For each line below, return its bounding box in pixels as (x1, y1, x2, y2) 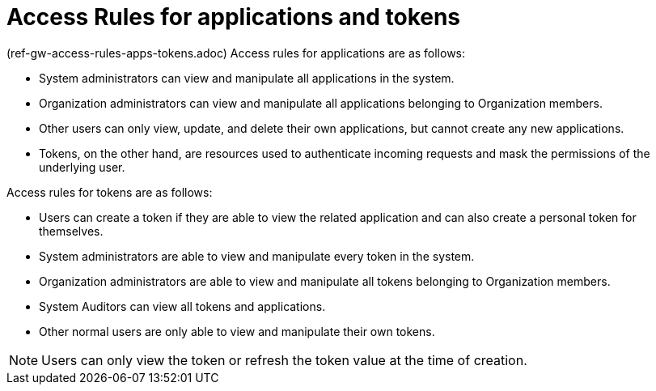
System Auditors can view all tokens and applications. (39, 299, 326, 313)
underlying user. (39, 159, 125, 174)
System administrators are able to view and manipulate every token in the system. (39, 249, 475, 263)
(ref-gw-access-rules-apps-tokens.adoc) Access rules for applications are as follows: (6, 45, 466, 60)
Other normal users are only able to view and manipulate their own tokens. (39, 324, 435, 338)
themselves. (39, 223, 104, 238)
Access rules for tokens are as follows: (6, 185, 213, 199)
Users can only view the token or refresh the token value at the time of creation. (41, 351, 527, 368)
